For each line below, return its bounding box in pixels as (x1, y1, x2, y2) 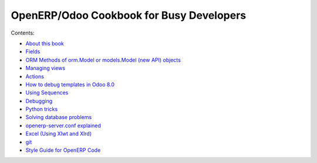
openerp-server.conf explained (25, 122, 101, 129)
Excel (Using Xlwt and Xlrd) (25, 130, 92, 137)
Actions (25, 73, 44, 80)
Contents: (11, 29, 35, 36)
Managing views (25, 64, 66, 72)
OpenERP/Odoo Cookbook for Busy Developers (11, 9, 247, 22)
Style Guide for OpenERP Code (25, 147, 101, 154)
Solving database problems (25, 114, 92, 121)
